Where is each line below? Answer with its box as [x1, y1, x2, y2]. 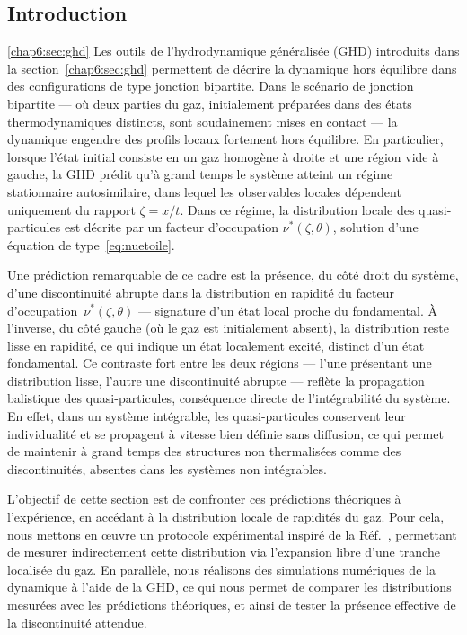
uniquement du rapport [7, 200, 136, 219]
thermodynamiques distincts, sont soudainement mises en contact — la [7, 112, 398, 130]
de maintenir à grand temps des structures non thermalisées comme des [7, 442, 401, 461]
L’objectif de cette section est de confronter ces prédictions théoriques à [7, 489, 401, 508]
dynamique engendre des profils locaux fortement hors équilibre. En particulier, [7, 130, 444, 148]
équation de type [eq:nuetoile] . [7, 235, 175, 254]
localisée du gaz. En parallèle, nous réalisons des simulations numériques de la [7, 559, 436, 578]
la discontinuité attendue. [7, 613, 147, 631]
